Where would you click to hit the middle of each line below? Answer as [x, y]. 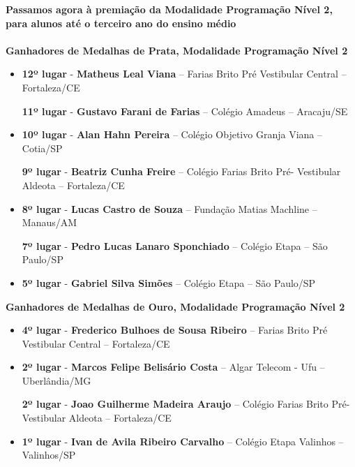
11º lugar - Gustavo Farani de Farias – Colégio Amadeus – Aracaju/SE [185, 111]
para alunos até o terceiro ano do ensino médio [121, 23]
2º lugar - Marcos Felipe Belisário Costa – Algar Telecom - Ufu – [173, 367]
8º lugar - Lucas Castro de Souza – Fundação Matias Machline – [169, 208]
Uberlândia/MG [56, 380]
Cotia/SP [42, 148]
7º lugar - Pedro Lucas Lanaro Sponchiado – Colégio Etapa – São [175, 245]
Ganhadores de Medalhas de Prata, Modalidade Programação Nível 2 [177, 50]
